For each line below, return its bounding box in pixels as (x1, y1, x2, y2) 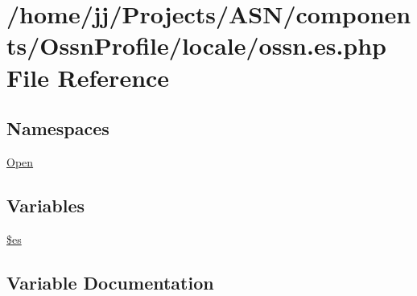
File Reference (6, 60, 170, 93)
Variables (6, 192, 85, 217)
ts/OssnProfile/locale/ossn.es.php (6, 29, 386, 62)
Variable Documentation (6, 269, 214, 294)
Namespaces (6, 116, 109, 141)
